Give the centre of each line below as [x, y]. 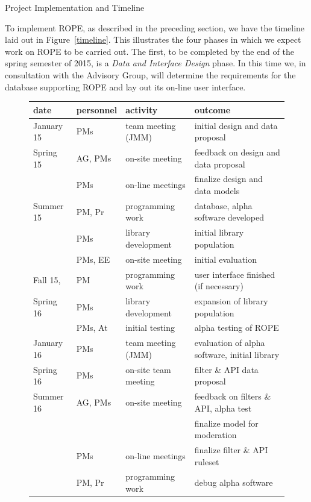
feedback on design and [237, 152]
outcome [212, 109]
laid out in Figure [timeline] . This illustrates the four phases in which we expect [153, 39]
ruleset [207, 461]
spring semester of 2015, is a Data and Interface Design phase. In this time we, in [155, 63]
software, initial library [237, 354]
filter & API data [226, 369]
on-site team [148, 369]
